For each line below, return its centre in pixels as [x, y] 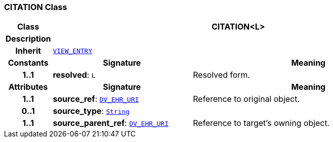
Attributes [28, 87]
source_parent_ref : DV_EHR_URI [111, 123]
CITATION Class [36, 7]
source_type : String [91, 111]
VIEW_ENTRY [72, 51]
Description [28, 39]
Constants [28, 63]
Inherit [28, 51]
